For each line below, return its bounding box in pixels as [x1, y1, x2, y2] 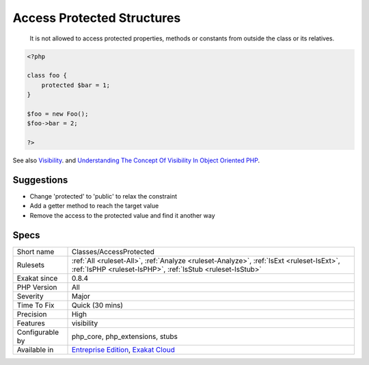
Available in [16, 344, 54, 354]
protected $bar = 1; [41, 81, 111, 89]
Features [16, 318, 46, 328]
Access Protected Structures [12, 10, 181, 25]
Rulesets [16, 260, 44, 270]
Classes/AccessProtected [71, 247, 155, 256]
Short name [16, 247, 55, 256]
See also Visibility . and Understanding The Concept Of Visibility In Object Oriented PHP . [12, 156, 260, 164]
